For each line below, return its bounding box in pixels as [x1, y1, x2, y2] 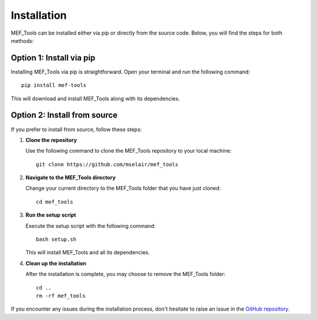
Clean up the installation [25, 260, 86, 267]
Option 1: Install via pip [11, 53, 96, 63]
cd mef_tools [36, 198, 73, 205]
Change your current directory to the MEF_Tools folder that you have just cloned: [25, 185, 221, 192]
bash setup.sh [36, 236, 76, 243]
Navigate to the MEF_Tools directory [25, 174, 116, 181]
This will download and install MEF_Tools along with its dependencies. [11, 95, 180, 102]
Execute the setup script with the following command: [25, 222, 156, 229]
